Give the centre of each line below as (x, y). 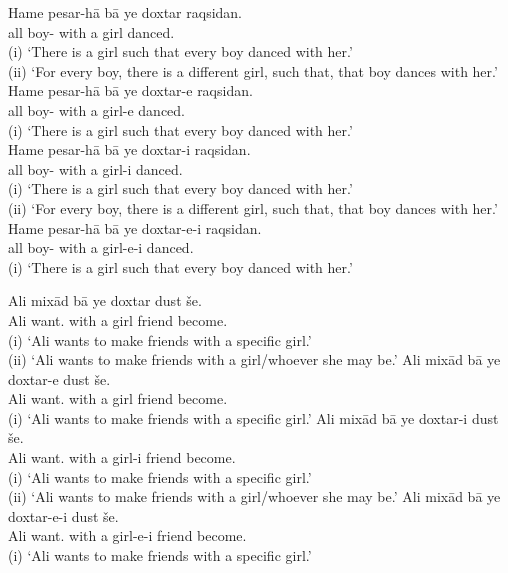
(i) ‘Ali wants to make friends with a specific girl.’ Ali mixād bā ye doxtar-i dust (253, 417)
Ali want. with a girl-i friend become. (122, 457)
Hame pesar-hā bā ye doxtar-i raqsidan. (129, 149)
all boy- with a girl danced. (91, 31)
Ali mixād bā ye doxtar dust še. (105, 300)
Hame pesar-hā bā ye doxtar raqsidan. (125, 12)
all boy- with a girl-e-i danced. (101, 247)
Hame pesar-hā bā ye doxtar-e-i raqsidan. (135, 227)
